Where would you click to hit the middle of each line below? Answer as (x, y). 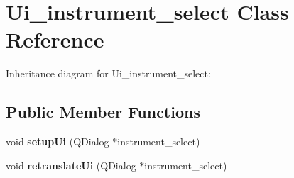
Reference (55, 39)
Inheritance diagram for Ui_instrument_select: (108, 73)
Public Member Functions (103, 112)
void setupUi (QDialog (58, 141)
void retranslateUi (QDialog (71, 165)
